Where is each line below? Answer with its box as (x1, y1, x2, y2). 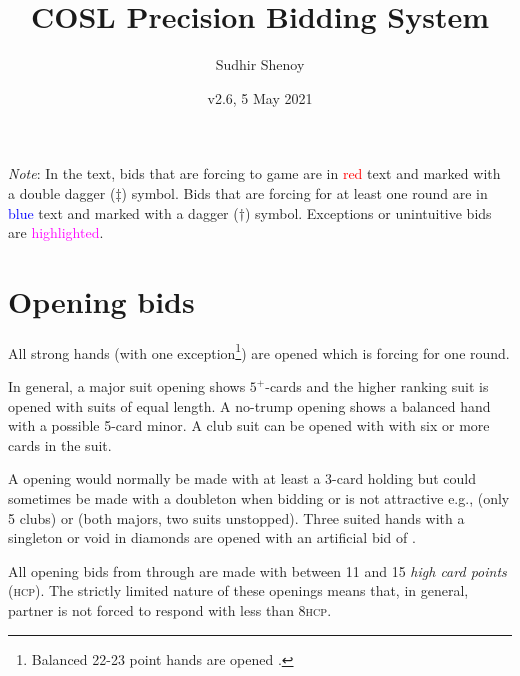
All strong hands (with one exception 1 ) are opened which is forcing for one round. (8, 339, 510, 363)
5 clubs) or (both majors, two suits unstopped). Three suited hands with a (8, 507, 465, 528)
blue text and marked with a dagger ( (8, 202, 239, 223)
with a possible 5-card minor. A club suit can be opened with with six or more (8, 415, 490, 436)
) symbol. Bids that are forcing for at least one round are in (121, 182, 488, 203)
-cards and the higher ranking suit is (265, 376, 489, 397)
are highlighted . (8, 222, 104, 243)
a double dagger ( (8, 182, 116, 203)
